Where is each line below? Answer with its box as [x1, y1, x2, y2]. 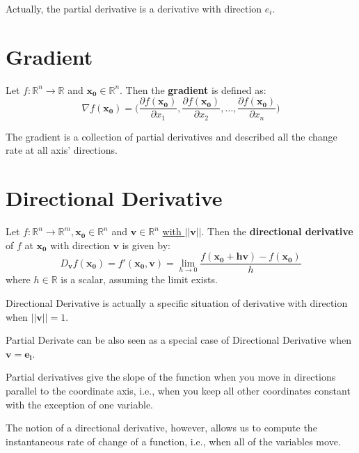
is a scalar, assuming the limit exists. [61, 272, 218, 287]
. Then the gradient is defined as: [120, 82, 266, 97]
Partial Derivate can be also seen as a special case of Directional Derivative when [6, 333, 352, 347]
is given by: [122, 237, 170, 252]
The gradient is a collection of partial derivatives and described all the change [6, 129, 337, 143]
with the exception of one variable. [6, 397, 153, 411]
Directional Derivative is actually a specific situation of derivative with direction [6, 295, 348, 310]
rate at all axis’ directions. [6, 143, 118, 157]
